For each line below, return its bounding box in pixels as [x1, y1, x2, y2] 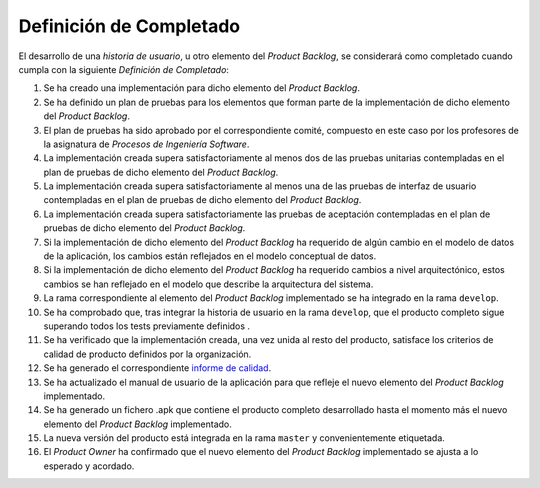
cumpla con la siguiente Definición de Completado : [18, 63, 230, 75]
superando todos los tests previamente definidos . [43, 320, 250, 332]
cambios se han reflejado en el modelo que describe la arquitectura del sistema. [43, 278, 374, 290]
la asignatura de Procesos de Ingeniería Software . [43, 138, 250, 150]
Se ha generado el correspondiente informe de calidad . [43, 362, 272, 374]
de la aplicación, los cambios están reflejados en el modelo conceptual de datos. [43, 250, 377, 262]
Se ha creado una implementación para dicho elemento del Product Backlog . [43, 82, 360, 94]
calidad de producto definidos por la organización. [43, 348, 252, 360]
